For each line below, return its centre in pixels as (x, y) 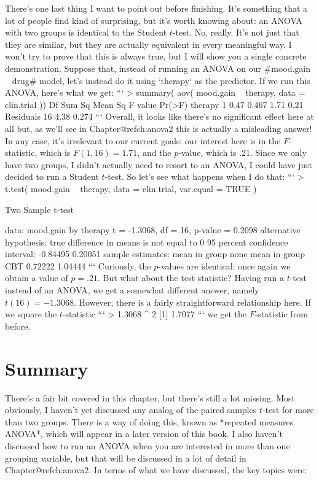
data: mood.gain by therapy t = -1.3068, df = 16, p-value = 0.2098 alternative (153, 230)
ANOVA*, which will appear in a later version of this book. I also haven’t (144, 434)
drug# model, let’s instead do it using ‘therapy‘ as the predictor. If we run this (161, 80)
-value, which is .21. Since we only (242, 153)
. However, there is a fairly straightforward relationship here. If (192, 302)
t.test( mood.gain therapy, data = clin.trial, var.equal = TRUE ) (131, 188)
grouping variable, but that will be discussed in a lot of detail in (126, 458)
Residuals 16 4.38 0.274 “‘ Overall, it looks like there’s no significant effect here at (159, 116)
